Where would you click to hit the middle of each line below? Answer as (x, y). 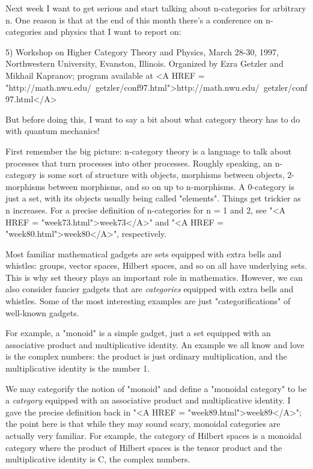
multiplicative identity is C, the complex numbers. (98, 459)
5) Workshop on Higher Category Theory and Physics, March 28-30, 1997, (142, 51)
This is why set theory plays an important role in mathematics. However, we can (154, 277)
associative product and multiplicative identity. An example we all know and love (155, 344)
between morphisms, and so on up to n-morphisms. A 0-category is (171, 186)
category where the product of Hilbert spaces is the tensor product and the (144, 447)
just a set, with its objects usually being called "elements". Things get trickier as (153, 198)
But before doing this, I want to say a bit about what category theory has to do (153, 119)
